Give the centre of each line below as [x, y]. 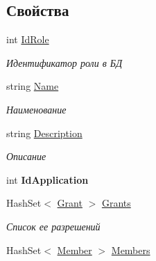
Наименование [36, 109]
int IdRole [28, 39]
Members [131, 250]
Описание [26, 156]
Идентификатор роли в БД [64, 62]
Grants [116, 203]
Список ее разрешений [53, 226]
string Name [33, 86]
